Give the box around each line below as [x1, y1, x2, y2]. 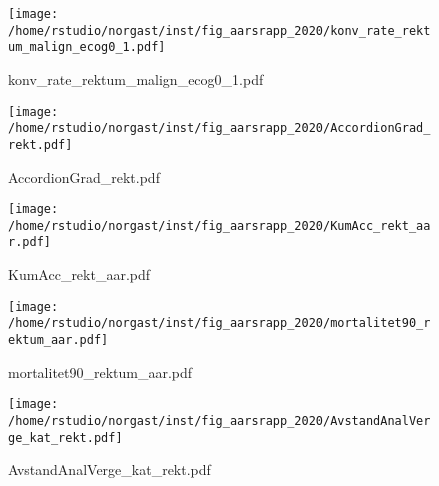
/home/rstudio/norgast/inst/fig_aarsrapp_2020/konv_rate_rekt [8, 23, 431, 38]
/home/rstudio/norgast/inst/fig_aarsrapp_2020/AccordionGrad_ [8, 121, 431, 136]
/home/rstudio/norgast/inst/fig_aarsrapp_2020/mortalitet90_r [8, 316, 431, 331]
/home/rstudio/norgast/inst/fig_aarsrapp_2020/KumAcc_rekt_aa [8, 218, 431, 233]
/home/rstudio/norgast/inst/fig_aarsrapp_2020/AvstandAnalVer [8, 413, 431, 428]
